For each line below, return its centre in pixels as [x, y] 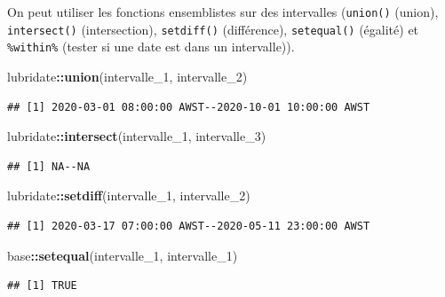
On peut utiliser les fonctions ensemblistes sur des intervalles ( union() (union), [223, 12]
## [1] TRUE [42, 286]
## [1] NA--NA [49, 166]
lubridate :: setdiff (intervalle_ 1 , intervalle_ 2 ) [129, 195]
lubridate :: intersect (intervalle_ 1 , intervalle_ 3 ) [137, 136]
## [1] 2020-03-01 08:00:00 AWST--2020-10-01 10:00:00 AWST [189, 107]
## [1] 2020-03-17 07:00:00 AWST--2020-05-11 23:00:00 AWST [189, 226]
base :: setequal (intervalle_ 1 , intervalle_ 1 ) [123, 255]
